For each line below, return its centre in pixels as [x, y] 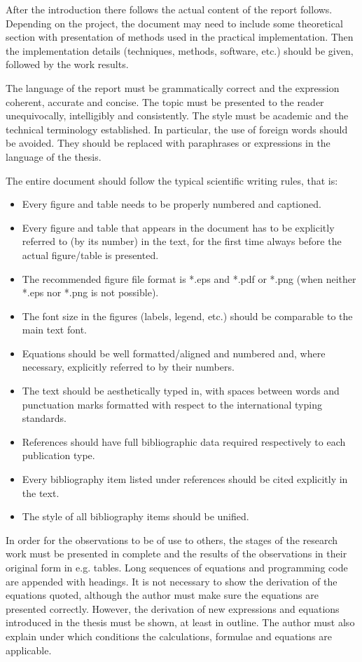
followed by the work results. [67, 64]
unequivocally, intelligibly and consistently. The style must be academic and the [177, 115]
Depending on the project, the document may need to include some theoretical [174, 23]
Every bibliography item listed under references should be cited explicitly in [185, 479]
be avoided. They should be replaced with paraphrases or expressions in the [168, 143]
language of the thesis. [54, 156]
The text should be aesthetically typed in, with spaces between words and [181, 391]
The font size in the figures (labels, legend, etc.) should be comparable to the [187, 316]
